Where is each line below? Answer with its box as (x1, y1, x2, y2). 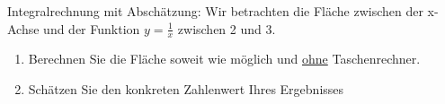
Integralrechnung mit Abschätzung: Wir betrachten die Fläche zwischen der (7, 2, 423, 20)
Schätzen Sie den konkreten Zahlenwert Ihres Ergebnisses (28, 80, 344, 99)
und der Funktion (43, 19, 140, 38)
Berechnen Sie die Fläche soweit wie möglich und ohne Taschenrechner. (28, 49, 421, 68)
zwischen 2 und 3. (177, 19, 276, 38)
